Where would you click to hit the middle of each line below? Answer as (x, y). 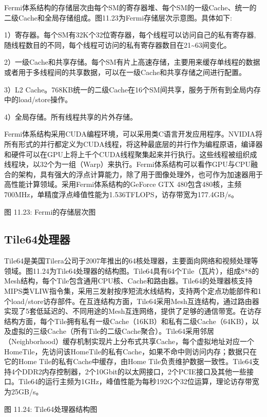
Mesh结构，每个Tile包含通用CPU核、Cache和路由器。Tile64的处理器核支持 (128, 281)
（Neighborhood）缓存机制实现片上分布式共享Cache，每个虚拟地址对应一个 (129, 341)
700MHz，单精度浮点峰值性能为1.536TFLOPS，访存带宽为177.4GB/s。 (121, 194)
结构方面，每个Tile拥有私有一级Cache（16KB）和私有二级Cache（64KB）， (128, 321)
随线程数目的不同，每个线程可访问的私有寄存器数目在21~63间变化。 (118, 44)
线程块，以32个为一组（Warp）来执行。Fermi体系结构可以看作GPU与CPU (127, 164)
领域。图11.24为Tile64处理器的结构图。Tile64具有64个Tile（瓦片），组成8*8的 (132, 270)
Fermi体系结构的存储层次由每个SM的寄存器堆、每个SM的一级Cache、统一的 (130, 7)
